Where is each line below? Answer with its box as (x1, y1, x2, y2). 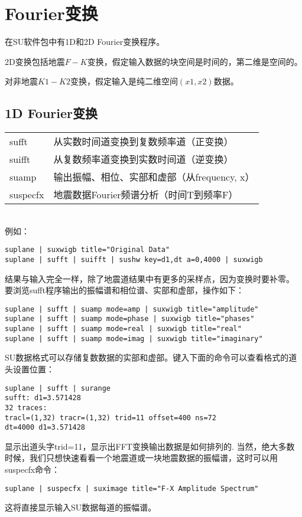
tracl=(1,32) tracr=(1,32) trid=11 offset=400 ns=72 (5, 413, 216, 422)
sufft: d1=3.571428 (5, 394, 81, 403)
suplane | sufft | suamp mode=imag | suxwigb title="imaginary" (5, 334, 263, 343)
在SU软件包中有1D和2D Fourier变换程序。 (5, 35, 165, 48)
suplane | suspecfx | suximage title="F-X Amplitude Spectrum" (5, 484, 259, 493)
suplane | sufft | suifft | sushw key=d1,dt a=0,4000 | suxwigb (5, 255, 263, 264)
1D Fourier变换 (5, 104, 98, 122)
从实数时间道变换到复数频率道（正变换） (53, 135, 233, 149)
